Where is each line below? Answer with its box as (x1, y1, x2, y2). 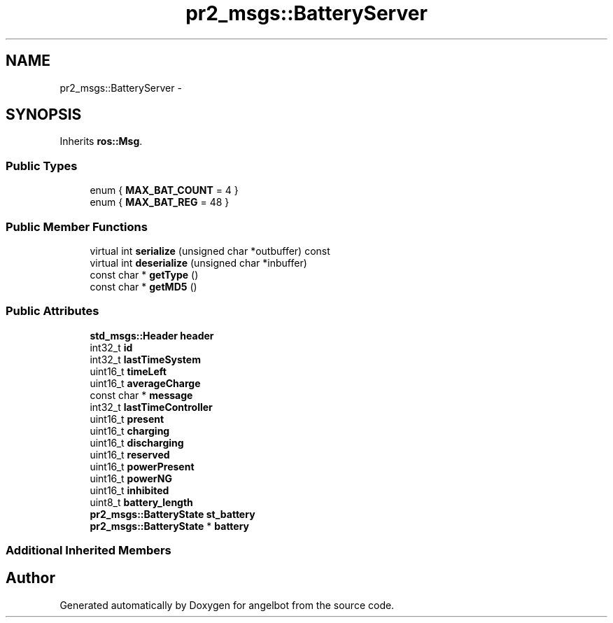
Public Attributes (6, 304, 99, 318)
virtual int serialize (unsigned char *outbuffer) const (90, 244, 330, 257)
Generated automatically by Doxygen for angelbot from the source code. (59, 598, 395, 611)
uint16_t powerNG (90, 472, 172, 484)
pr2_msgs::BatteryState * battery (90, 519, 250, 532)
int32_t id (90, 341, 133, 353)
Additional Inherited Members (6, 543, 171, 558)
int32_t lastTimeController (90, 400, 213, 413)
